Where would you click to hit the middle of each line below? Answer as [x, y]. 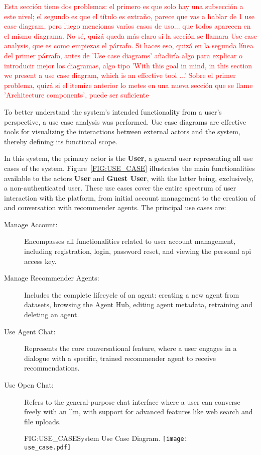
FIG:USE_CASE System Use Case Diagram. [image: [106, 438]
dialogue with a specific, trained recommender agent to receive [120, 358]
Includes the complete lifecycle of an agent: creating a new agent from [132, 294]
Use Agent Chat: [30, 331]
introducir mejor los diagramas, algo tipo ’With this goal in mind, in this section [128, 65]
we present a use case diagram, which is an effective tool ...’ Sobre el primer [120, 75]
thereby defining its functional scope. [61, 141]
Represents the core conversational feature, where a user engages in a [130, 348]
